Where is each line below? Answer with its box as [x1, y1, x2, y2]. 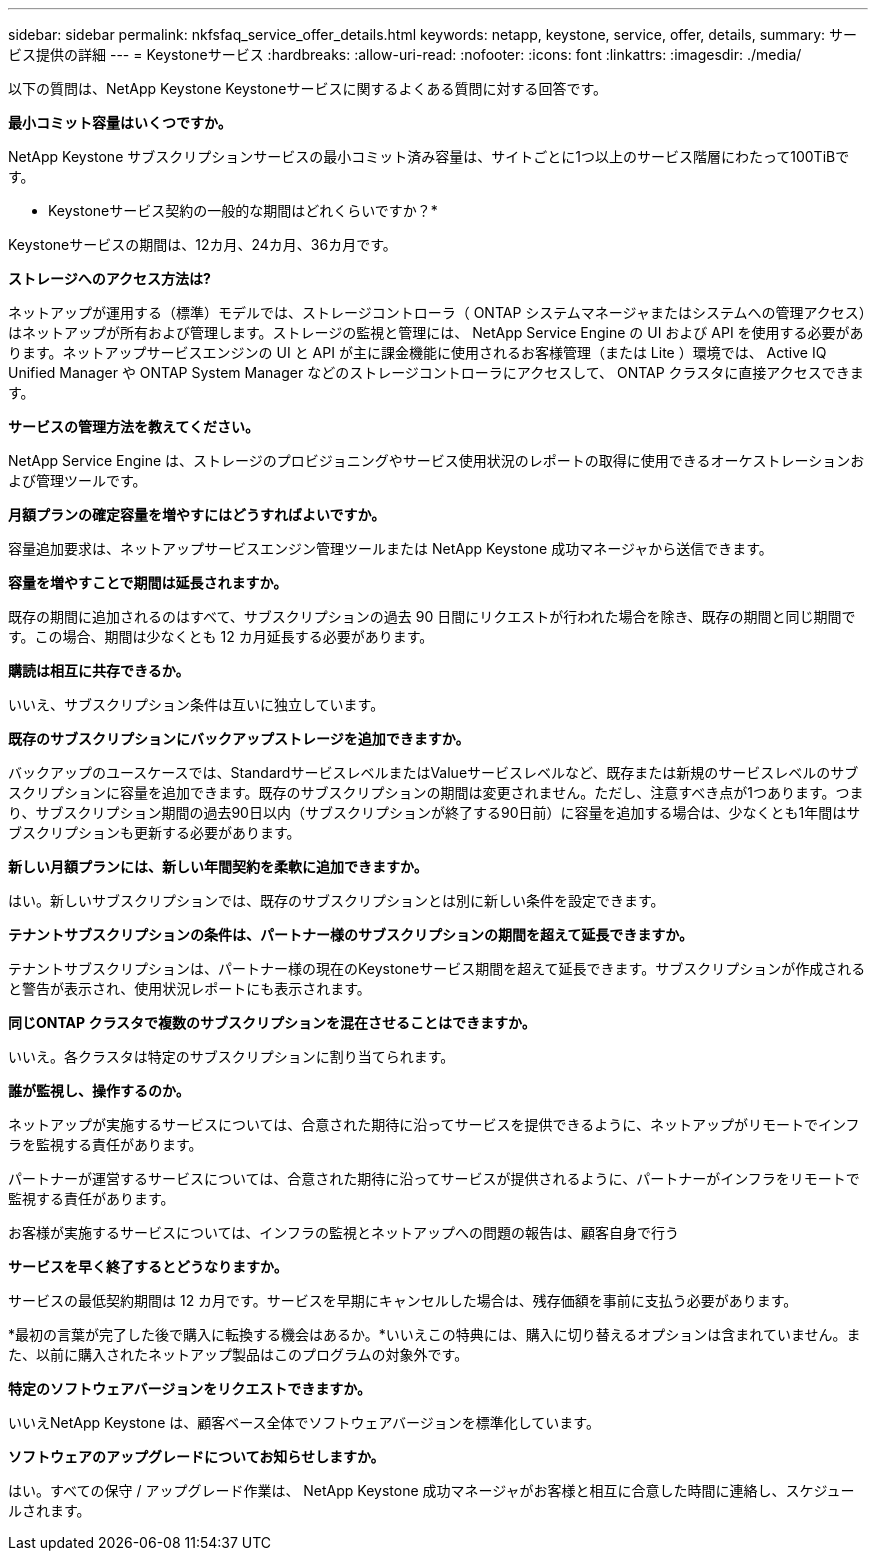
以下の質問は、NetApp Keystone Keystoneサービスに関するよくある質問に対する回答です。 [8, 80, 608, 97]
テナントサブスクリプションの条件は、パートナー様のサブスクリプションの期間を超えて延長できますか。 [8, 926, 694, 943]
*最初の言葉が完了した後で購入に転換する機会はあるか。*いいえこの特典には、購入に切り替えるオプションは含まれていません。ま [8, 1326, 861, 1343]
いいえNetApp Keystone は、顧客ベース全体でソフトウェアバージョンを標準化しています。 [8, 1414, 600, 1431]
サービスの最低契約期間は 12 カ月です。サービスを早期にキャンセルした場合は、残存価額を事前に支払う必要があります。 [8, 1292, 798, 1309]
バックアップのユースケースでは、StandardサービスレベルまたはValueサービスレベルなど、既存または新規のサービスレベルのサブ [8, 764, 859, 781]
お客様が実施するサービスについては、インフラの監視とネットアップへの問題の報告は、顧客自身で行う [8, 1224, 679, 1241]
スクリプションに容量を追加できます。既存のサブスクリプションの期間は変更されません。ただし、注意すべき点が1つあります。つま [8, 784, 864, 801]
